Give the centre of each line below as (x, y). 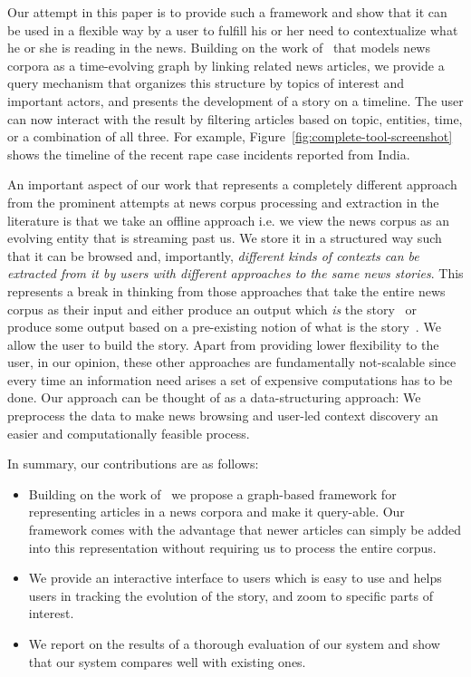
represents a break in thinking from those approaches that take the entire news (226, 290)
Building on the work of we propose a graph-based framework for (212, 493)
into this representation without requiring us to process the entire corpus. (232, 547)
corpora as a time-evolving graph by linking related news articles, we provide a (226, 65)
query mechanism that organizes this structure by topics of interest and (206, 83)
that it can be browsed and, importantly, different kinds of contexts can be (213, 255)
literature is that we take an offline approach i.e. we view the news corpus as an (229, 220)
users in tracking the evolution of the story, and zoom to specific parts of (231, 595)
